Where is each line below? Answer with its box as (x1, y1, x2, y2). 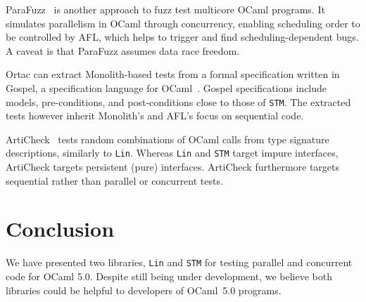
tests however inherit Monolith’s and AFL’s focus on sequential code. (6, 108, 304, 123)
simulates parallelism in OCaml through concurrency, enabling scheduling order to (6, 15, 360, 30)
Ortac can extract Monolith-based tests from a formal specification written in (6, 67, 340, 81)
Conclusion (6, 214, 115, 243)
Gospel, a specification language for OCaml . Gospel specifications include (6, 80, 327, 95)
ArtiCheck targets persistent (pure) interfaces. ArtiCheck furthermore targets (6, 159, 340, 174)
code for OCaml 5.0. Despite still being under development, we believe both (6, 269, 332, 284)
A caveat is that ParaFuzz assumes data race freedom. (6, 43, 240, 58)
